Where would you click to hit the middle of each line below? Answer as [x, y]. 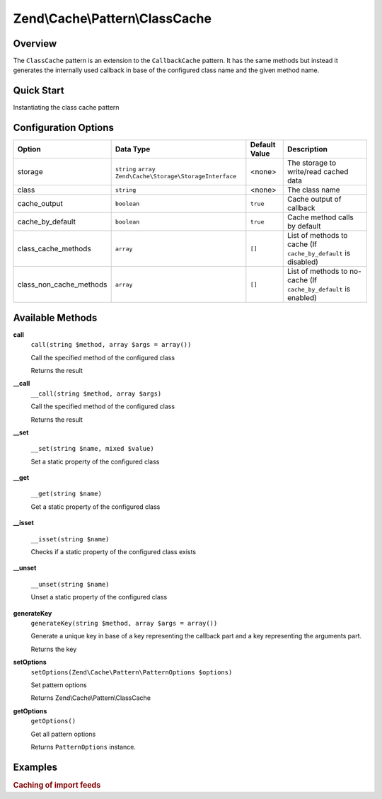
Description [307, 149]
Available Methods [55, 317]
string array [135, 169]
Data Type [133, 149]
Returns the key [54, 649]
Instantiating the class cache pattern [66, 108]
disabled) [302, 262]
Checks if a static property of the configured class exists [114, 552]
